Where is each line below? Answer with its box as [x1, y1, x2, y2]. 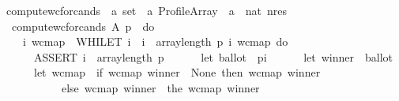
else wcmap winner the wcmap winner [61, 79, 260, 95]
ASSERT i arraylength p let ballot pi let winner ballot [33, 48, 393, 65]
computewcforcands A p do [11, 17, 155, 34]
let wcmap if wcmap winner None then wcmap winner [33, 64, 321, 80]
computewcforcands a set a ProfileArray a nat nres [6, 2, 287, 18]
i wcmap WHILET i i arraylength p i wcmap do [22, 33, 288, 50]
